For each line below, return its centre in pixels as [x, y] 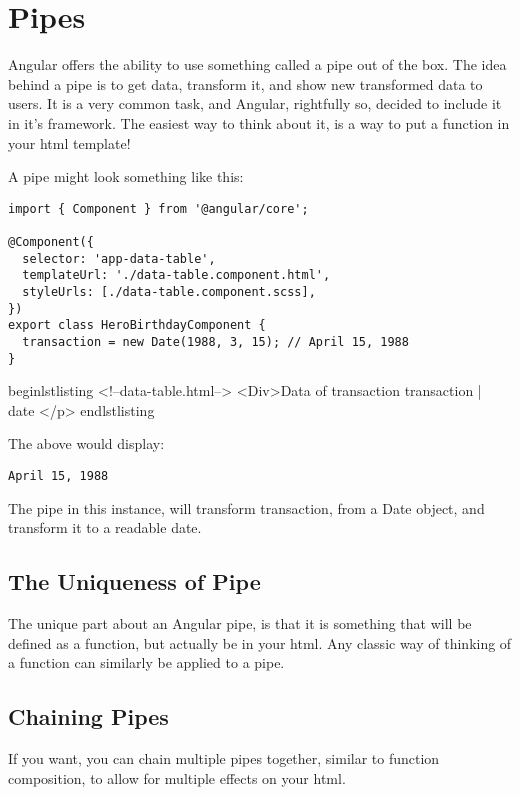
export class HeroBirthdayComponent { [137, 325]
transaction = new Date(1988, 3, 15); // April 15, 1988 [215, 341]
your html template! [69, 142]
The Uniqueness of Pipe [134, 581]
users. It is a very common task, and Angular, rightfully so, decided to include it [255, 103]
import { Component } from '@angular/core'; [158, 208]
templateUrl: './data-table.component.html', [176, 275]
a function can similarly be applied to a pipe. [146, 662]
